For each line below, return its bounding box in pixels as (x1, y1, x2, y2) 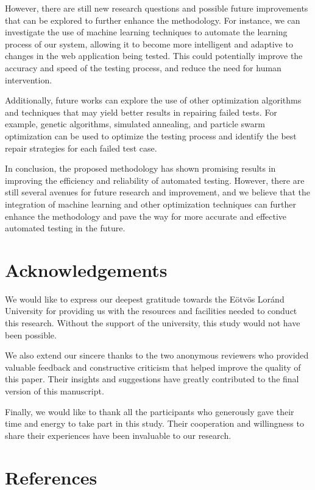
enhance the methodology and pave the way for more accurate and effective (5, 209, 287, 222)
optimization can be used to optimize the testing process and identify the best (5, 129, 297, 142)
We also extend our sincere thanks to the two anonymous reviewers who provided (5, 349, 309, 362)
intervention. (5, 73, 52, 86)
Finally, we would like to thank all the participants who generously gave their (5, 405, 294, 418)
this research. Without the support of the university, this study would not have (5, 317, 300, 329)
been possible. (5, 328, 57, 341)
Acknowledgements (5, 257, 168, 282)
